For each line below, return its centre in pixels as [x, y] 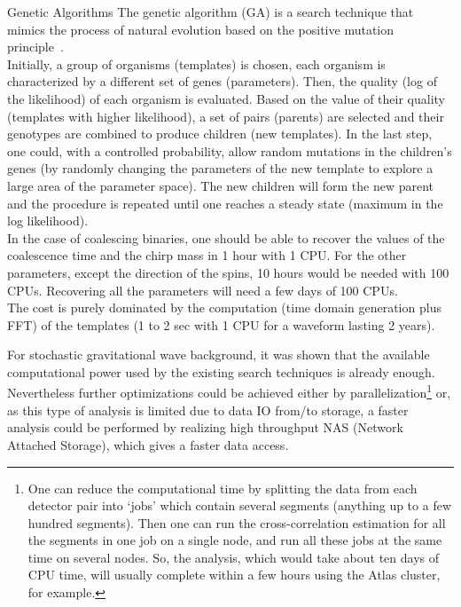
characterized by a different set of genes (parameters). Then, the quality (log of [222, 81]
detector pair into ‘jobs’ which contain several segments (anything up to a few [239, 505]
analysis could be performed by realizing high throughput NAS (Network [205, 427]
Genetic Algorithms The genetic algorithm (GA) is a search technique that [211, 12]
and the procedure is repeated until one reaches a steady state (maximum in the [225, 203]
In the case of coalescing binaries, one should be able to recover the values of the [226, 237]
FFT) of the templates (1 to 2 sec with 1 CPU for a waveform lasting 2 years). [221, 324]
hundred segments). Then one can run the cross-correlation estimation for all [237, 522]
